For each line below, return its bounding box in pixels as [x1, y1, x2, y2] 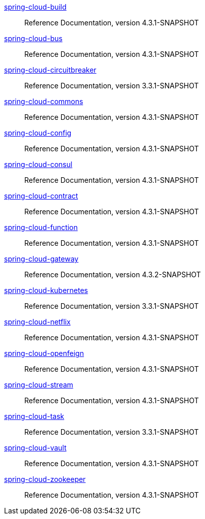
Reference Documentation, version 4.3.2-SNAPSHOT [24, 270, 201, 279]
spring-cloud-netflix [4, 317, 71, 326]
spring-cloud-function [4, 223, 78, 232]
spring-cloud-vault [4, 443, 67, 452]
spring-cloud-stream [4, 380, 73, 389]
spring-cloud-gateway [4, 254, 78, 263]
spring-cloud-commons [4, 97, 84, 106]
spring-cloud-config [4, 128, 71, 137]
